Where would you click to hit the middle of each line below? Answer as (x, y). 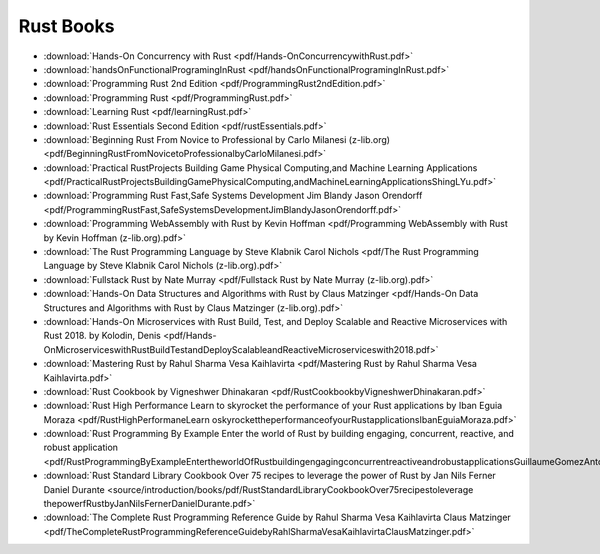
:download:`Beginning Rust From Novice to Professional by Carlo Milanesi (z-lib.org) (216, 139)
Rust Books (66, 26)
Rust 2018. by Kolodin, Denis (102, 336)
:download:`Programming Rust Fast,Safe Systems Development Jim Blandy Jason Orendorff (233, 196)
